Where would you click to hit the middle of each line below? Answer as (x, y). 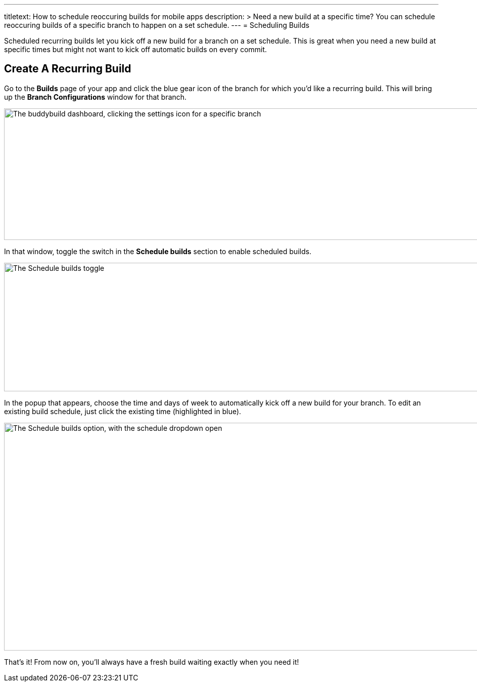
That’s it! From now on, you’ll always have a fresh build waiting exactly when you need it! (152, 662)
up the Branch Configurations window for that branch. (96, 97)
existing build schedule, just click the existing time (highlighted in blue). (123, 411)
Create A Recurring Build (68, 69)
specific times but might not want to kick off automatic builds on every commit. (136, 49)
